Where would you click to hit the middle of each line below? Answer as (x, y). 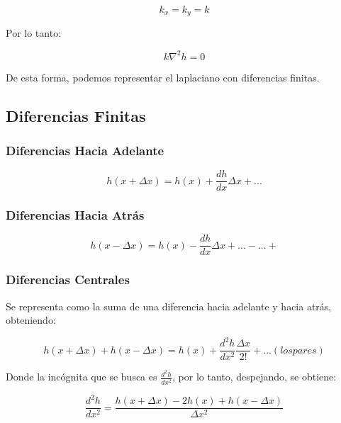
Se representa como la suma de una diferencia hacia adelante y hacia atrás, (169, 306)
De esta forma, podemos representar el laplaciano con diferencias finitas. (163, 77)
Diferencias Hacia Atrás (75, 215)
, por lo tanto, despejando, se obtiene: (255, 377)
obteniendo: (31, 320)
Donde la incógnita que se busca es (82, 377)
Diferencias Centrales (68, 280)
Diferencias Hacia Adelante (85, 150)
